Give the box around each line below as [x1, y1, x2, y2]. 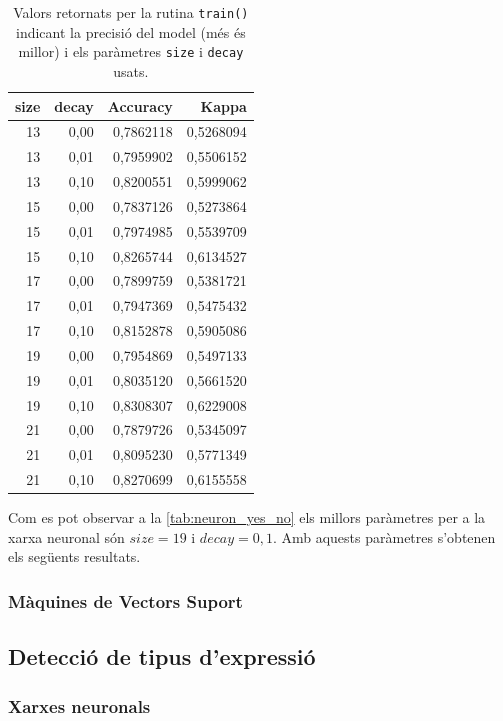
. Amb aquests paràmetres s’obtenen [272, 526, 496, 547]
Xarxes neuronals [8, 693, 151, 718]
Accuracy [107, 95, 173, 116]
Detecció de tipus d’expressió [8, 641, 316, 672]
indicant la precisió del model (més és [16, 21, 246, 42]
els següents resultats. [8, 546, 141, 567]
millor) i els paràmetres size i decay [18, 41, 244, 62]
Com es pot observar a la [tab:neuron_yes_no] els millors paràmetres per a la [8, 507, 486, 528]
